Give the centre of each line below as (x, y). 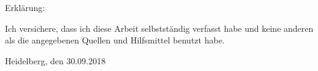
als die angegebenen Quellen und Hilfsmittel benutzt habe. (115, 40)
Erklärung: (25, 7)
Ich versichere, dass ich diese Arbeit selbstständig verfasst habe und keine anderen (159, 28)
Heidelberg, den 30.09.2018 (55, 60)
